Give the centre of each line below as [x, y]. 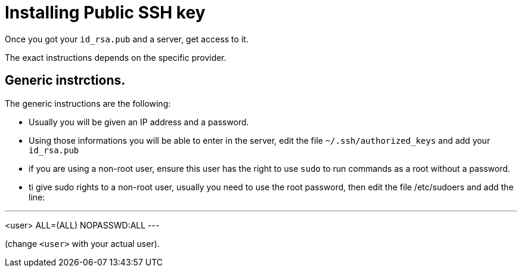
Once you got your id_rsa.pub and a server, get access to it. [127, 39]
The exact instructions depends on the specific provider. [116, 57]
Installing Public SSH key [105, 13]
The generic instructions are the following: [88, 103]
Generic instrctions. [65, 81]
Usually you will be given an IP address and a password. [139, 122]
